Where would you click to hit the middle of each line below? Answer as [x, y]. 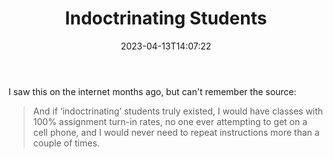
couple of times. [66, 143]
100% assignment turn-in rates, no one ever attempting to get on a [170, 121]
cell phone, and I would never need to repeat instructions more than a [176, 132]
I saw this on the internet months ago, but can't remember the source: [152, 91]
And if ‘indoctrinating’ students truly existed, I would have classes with [178, 111]
